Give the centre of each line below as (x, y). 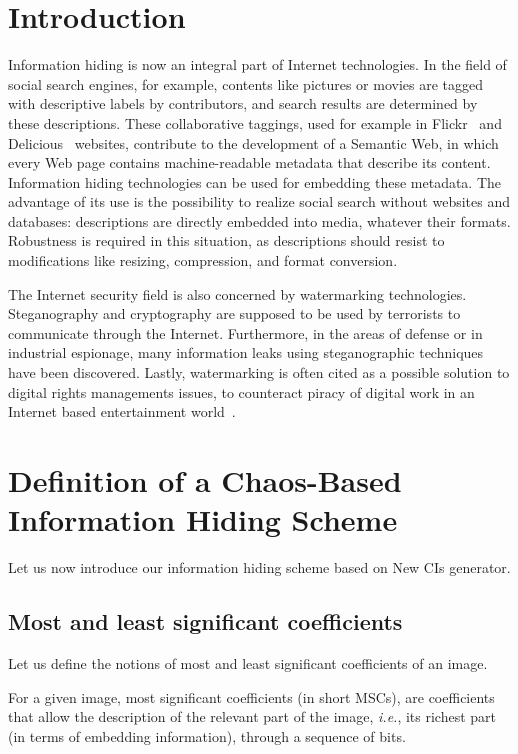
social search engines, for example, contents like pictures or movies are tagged (246, 83)
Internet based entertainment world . (122, 411)
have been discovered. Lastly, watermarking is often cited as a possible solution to (259, 372)
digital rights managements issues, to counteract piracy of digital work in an (241, 391)
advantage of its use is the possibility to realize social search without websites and (259, 201)
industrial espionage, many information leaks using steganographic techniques (246, 352)
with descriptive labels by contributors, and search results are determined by (243, 103)
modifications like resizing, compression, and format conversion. (203, 260)
